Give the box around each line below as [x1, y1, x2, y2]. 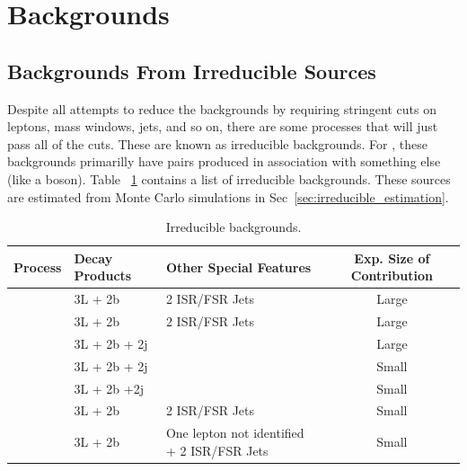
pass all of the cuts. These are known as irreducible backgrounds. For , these [7, 134, 427, 153]
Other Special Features [165, 257, 312, 276]
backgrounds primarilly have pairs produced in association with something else [7, 152, 441, 171]
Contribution [350, 266, 433, 285]
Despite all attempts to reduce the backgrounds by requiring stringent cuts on [7, 99, 436, 118]
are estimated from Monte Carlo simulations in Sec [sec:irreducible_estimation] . [7, 187, 449, 206]
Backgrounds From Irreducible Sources [7, 57, 376, 84]
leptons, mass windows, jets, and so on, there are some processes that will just [7, 117, 438, 136]
